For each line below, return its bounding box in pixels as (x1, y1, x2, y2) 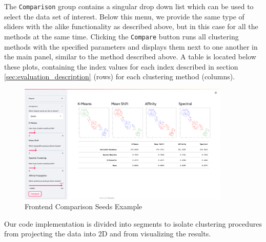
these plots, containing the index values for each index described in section (4, 61, 238, 72)
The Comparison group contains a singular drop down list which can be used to (4, 1, 254, 11)
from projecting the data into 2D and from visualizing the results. (4, 228, 211, 239)
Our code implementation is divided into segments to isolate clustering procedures (4, 218, 262, 229)
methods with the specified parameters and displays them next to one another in (4, 41, 258, 52)
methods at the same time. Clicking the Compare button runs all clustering (4, 31, 239, 41)
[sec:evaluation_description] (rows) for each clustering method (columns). (4, 71, 235, 82)
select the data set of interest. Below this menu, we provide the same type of (4, 11, 244, 21)
